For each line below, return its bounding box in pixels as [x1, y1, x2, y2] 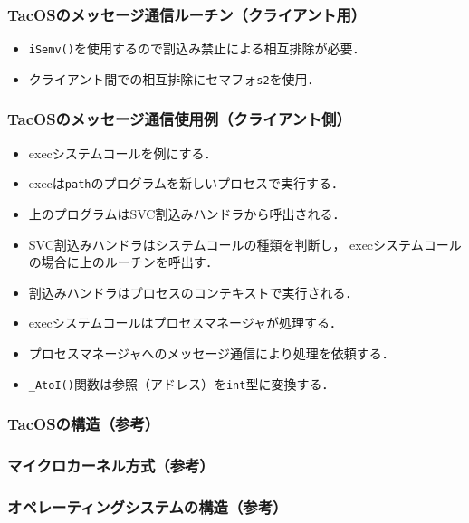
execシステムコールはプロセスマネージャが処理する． [28, 313, 343, 332]
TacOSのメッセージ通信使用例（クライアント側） [7, 108, 351, 130]
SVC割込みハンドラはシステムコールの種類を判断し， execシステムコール [28, 234, 462, 253]
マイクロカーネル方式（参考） [7, 453, 215, 476]
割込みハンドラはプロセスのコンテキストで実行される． [28, 282, 359, 301]
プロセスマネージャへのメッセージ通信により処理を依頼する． [28, 343, 395, 362]
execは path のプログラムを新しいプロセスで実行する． [28, 174, 345, 193]
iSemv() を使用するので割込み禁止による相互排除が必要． [28, 39, 366, 58]
